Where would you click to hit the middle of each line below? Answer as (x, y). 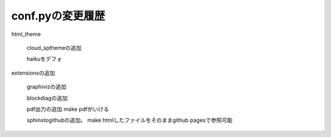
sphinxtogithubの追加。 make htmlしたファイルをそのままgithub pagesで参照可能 (130, 120)
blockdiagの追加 (47, 98)
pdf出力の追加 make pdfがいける (68, 109)
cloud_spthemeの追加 (54, 47)
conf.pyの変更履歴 (58, 16)
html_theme (26, 34)
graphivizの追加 (47, 87)
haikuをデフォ (44, 59)
